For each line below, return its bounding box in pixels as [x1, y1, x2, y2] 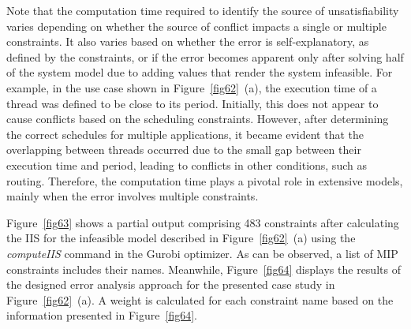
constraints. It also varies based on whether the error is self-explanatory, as [6, 33, 369, 50]
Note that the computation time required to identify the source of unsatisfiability [6, 2, 399, 18]
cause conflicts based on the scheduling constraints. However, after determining [6, 110, 389, 127]
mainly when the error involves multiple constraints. [6, 188, 259, 204]
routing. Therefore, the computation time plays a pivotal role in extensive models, [6, 172, 403, 189]
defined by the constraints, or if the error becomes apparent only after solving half [6, 48, 404, 65]
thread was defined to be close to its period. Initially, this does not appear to [6, 95, 379, 111]
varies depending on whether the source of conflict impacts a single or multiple [6, 17, 387, 34]
